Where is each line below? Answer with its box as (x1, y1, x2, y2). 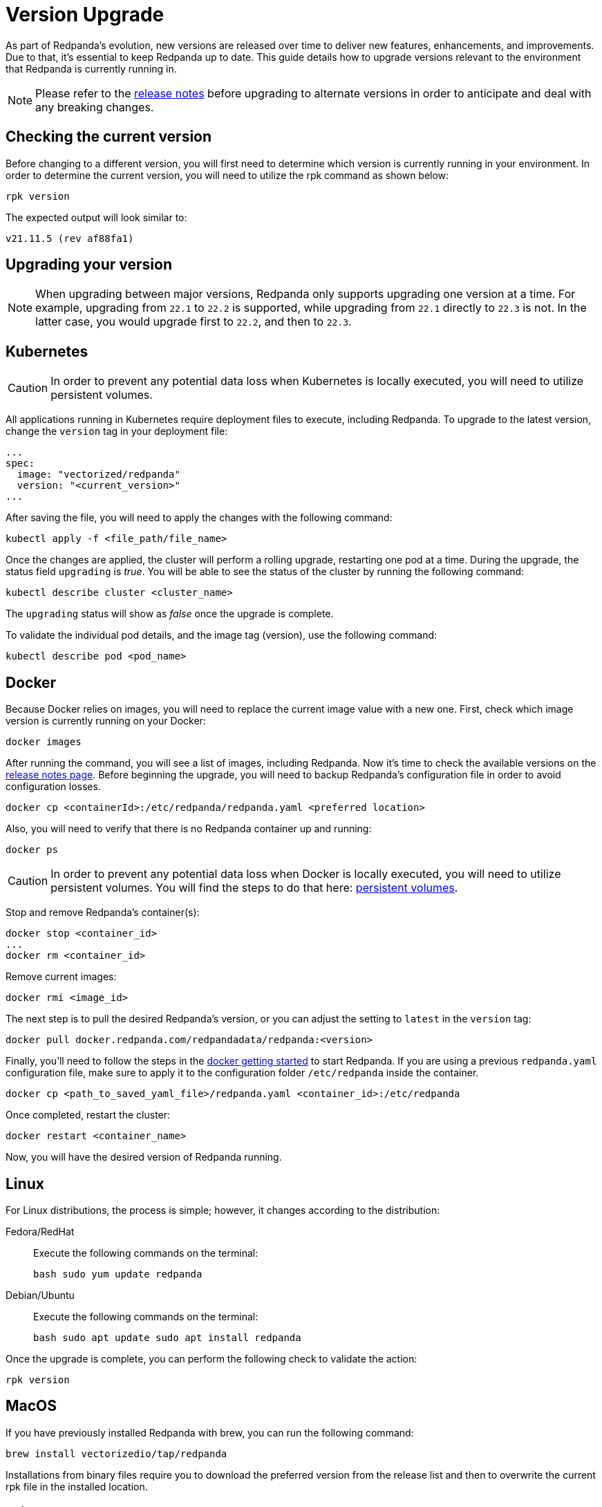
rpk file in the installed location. (6, 1480, 148, 1492)
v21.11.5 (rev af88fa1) (6, 232, 134, 244)
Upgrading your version (6, 256, 172, 274)
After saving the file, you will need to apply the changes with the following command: (6, 512, 393, 524)
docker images (6, 736, 82, 748)
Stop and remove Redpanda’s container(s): (6, 906, 200, 919)
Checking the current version (6, 128, 212, 146)
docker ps (6, 844, 58, 856)
